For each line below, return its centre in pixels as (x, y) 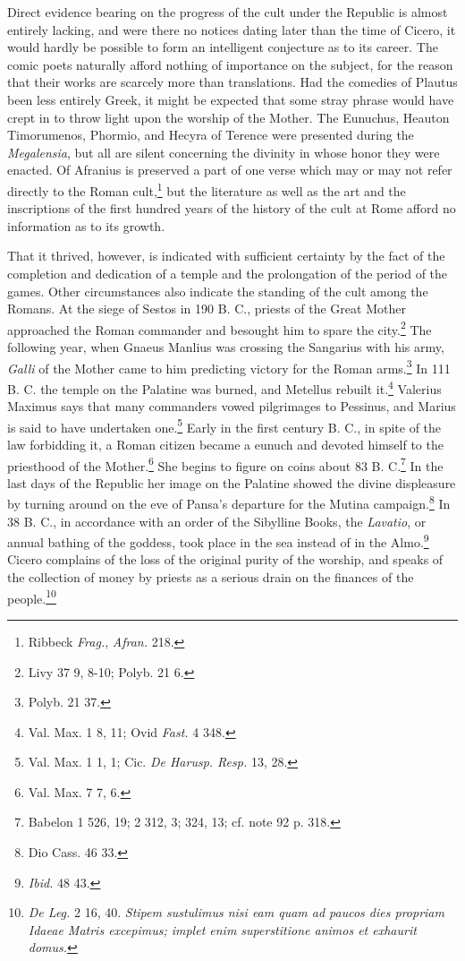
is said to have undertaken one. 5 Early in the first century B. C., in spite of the (224, 425)
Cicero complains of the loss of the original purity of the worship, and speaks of (225, 559)
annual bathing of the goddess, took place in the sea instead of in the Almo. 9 (218, 541)
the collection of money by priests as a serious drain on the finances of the (211, 577)
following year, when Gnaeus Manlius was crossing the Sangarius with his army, (226, 347)
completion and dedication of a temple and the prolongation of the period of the (228, 273)
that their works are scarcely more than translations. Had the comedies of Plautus (232, 82)
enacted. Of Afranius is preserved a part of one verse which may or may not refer (230, 170)
